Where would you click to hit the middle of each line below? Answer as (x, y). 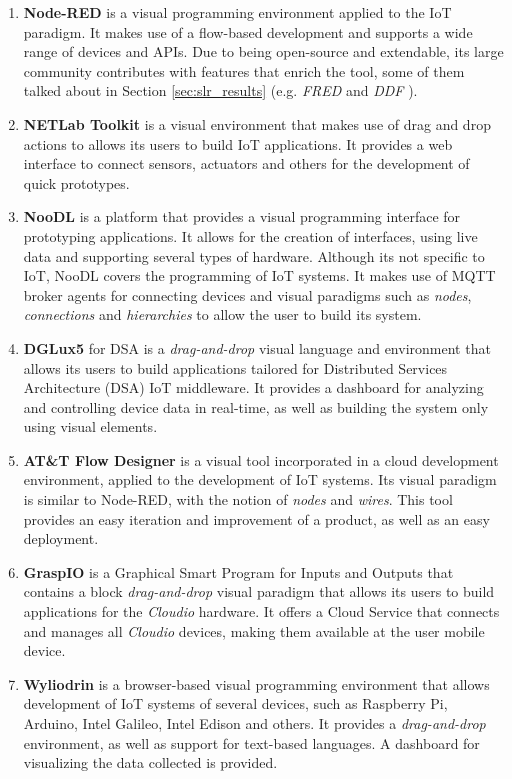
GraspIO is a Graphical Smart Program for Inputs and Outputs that (238, 571)
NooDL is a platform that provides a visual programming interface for (242, 216)
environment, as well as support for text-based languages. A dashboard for (251, 742)
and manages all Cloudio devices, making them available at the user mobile (254, 630)
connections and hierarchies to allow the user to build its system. (222, 314)
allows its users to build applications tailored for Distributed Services (235, 367)
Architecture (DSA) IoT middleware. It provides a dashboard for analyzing (253, 387)
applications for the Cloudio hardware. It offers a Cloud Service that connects (261, 611)
